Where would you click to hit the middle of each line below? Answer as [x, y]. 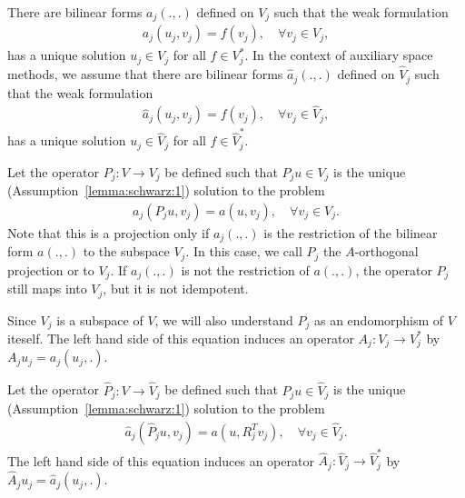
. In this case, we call [244, 251]
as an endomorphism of [379, 319]
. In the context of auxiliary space [339, 55]
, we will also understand [224, 319]
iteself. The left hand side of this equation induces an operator [181, 338]
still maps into [47, 289]
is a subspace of [100, 319]
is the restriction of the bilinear [351, 232]
